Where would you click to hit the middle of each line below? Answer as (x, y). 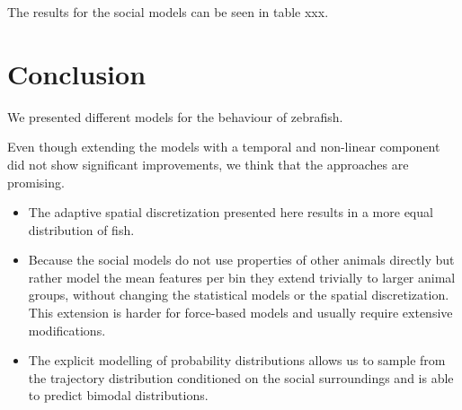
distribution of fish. (81, 229)
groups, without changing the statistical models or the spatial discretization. (239, 295)
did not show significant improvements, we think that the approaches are (208, 164)
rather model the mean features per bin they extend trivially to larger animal (242, 277)
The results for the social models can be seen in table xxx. (168, 12)
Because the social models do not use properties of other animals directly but (241, 260)
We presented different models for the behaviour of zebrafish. (175, 116)
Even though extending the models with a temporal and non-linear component (224, 147)
